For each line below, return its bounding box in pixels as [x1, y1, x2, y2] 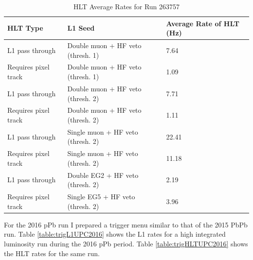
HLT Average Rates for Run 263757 [73, 1, 180, 11]
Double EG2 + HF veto [67, 170, 139, 180]
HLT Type [7, 23, 43, 33]
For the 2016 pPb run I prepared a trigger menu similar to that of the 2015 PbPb [4, 219, 248, 229]
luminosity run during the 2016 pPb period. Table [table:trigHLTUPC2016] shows [4, 238, 248, 248]
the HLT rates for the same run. [4, 248, 100, 258]
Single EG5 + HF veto [67, 191, 135, 202]
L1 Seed [67, 23, 95, 33]
